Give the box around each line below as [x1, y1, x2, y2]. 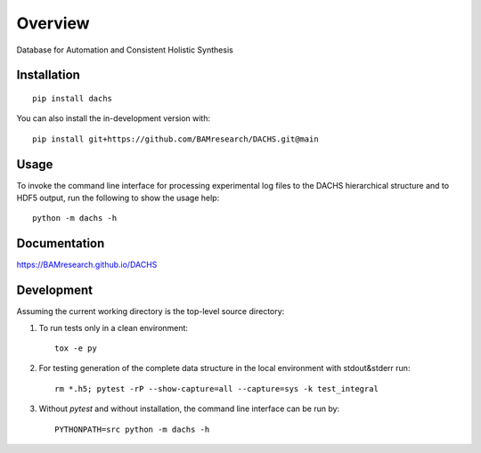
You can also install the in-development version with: [16, 113, 211, 124]
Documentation [16, 236, 105, 251]
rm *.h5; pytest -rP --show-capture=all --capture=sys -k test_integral [54, 384, 379, 393]
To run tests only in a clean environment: [38, 322, 189, 333]
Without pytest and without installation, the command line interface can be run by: [38, 403, 340, 414]
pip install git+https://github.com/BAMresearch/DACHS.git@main [32, 133, 320, 144]
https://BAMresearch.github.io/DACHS [16, 259, 158, 271]
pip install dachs [32, 93, 113, 103]
